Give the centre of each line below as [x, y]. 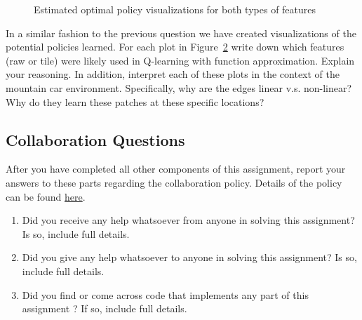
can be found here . [46, 196]
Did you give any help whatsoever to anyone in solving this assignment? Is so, [189, 257]
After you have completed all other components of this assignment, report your [176, 169]
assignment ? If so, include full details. [105, 308]
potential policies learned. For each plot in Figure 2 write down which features [175, 47]
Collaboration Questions [95, 139]
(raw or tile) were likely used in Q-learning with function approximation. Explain [180, 60]
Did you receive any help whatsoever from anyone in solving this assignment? [188, 220]
